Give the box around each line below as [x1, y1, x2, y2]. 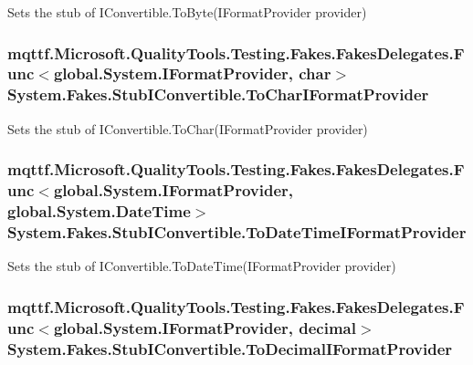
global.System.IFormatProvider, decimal [53, 316, 356, 339]
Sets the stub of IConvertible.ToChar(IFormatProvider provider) [7, 119, 368, 138]
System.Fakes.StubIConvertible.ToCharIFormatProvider [7, 83, 429, 106]
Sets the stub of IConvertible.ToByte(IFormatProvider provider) [7, 3, 367, 21]
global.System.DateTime [7, 200, 191, 223]
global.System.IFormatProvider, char [53, 62, 331, 85]
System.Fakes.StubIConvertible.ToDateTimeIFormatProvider [7, 220, 467, 243]
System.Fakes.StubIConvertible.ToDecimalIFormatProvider [7, 337, 453, 360]
